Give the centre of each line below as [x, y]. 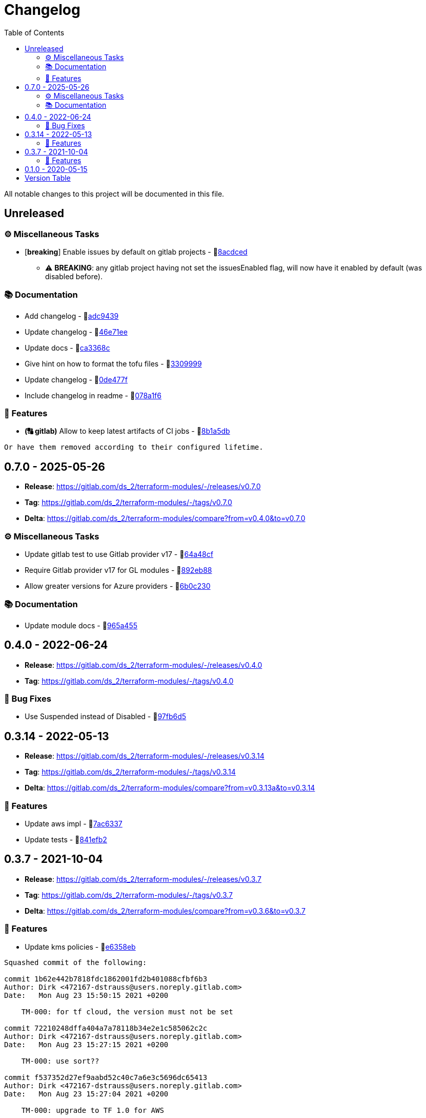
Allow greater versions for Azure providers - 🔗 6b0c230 [118, 586]
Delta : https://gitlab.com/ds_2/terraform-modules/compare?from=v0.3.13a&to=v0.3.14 [170, 788]
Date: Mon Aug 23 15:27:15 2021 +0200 [86, 1044]
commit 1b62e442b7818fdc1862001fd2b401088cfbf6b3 [106, 979]
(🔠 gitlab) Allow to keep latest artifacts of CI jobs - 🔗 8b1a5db [127, 431]
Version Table [48, 178]
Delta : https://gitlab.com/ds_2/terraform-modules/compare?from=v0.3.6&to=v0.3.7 [165, 911]
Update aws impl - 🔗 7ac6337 [74, 824]
